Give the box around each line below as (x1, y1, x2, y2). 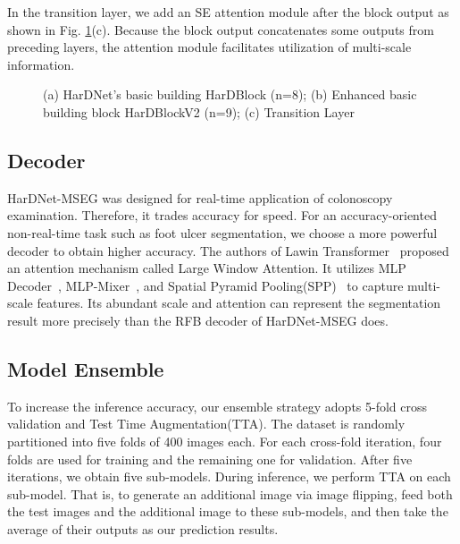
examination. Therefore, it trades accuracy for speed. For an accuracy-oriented (7, 206, 437, 225)
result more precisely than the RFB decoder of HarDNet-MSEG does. (7, 310, 389, 329)
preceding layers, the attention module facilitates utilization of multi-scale (7, 38, 412, 56)
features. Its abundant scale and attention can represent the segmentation (37, 293, 441, 312)
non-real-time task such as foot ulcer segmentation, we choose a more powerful (7, 223, 438, 242)
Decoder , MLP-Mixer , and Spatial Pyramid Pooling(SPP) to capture (7, 276, 404, 294)
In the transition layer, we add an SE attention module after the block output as (7, 3, 449, 21)
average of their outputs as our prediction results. (7, 519, 279, 538)
